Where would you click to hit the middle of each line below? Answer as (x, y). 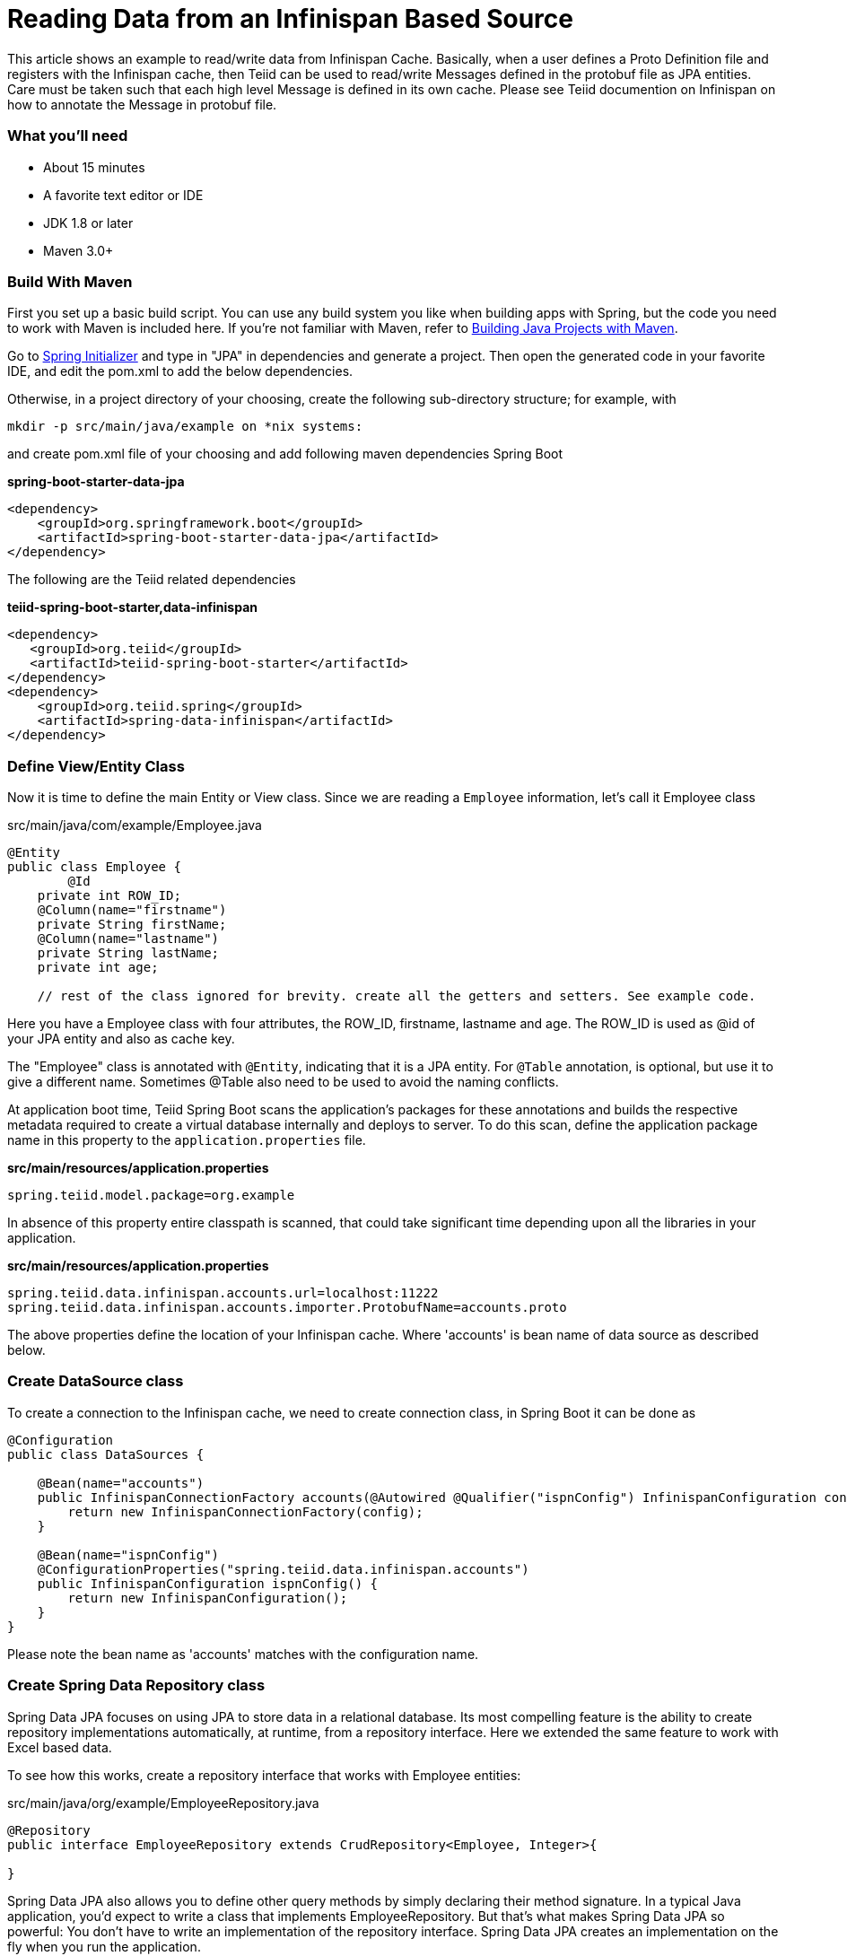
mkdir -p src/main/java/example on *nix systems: (185, 427)
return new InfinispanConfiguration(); (208, 1598)
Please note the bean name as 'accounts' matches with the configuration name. (243, 1654)
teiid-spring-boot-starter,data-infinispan (133, 607)
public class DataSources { (106, 1454)
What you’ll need (68, 136)
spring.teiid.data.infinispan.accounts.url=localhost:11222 (223, 1293)
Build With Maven (70, 281)
